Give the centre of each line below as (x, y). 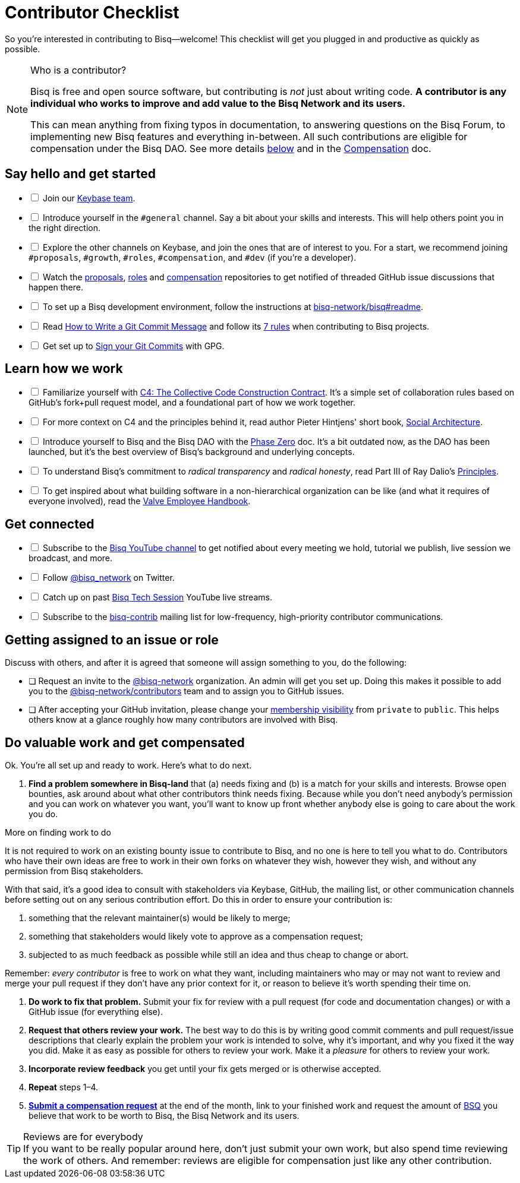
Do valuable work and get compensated (125, 742)
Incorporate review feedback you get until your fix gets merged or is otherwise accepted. (205, 1068)
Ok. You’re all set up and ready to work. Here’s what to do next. (128, 765)
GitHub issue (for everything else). (96, 1011)
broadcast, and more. (71, 558)
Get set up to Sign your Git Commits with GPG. (133, 346)
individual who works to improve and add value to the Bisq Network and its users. (218, 103)
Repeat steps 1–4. (64, 1087)
